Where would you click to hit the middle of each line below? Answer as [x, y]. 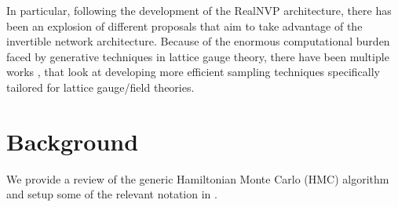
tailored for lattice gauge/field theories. [100, 87]
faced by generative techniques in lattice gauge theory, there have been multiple [198, 56]
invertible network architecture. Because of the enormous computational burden [198, 41]
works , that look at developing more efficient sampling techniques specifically [193, 72]
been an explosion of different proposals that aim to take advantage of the [184, 25]
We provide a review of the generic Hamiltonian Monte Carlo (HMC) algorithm [198, 178]
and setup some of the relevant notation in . [112, 194]
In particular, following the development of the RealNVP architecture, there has [199, 10]
